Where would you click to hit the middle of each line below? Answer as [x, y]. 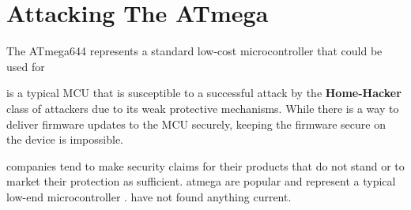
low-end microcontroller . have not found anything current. [149, 196]
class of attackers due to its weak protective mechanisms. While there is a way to [203, 108]
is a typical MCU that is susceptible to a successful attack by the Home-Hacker [204, 93]
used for [26, 66]
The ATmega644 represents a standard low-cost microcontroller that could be [194, 51]
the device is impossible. [65, 139]
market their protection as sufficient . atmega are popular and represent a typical [201, 181]
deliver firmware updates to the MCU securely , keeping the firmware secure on [196, 124]
